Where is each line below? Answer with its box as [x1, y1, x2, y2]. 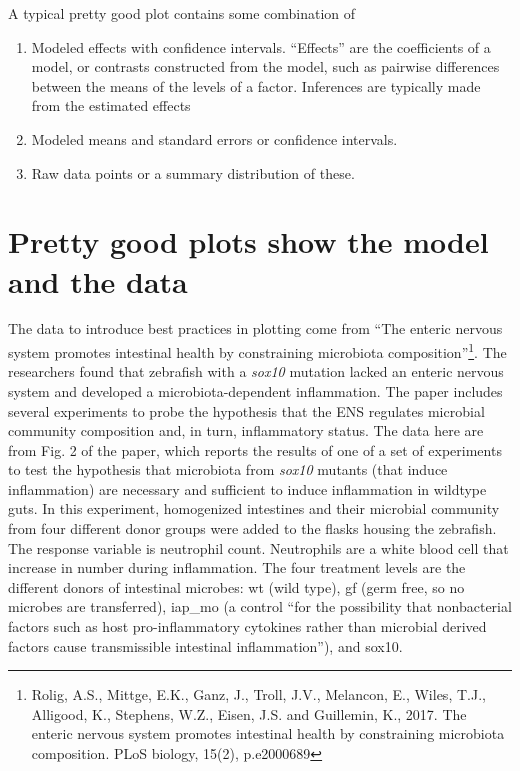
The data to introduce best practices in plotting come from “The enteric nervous [8, 318, 503, 339]
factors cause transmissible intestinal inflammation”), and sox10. [8, 635, 403, 656]
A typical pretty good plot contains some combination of [8, 3, 356, 23]
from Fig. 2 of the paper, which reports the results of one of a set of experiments [8, 439, 502, 460]
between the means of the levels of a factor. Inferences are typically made [31, 75, 481, 96]
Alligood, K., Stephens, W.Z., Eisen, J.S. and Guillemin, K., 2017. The [31, 703, 467, 724]
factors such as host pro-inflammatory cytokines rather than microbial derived [8, 616, 487, 637]
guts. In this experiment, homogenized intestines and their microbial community [8, 498, 500, 519]
